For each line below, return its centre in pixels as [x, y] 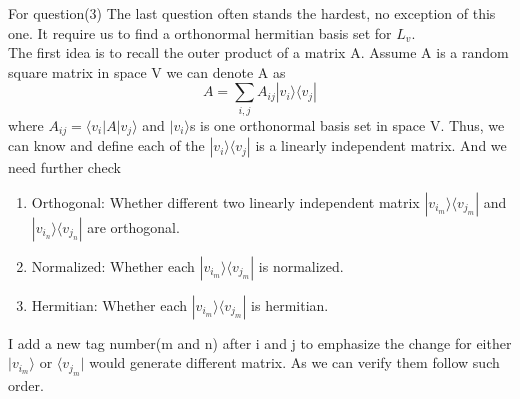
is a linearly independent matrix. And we [381, 145]
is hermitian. [290, 304]
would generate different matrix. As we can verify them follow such [294, 362]
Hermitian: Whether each [109, 304]
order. [26, 384]
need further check [64, 167]
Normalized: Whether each [113, 265]
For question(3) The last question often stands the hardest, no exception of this [252, 13]
